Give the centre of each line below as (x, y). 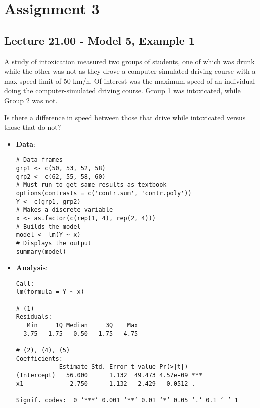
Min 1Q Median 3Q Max (82, 326)
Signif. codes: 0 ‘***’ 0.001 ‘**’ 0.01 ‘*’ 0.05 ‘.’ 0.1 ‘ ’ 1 (127, 400)
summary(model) (41, 252)
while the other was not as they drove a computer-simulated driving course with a (130, 71)
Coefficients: (39, 359)
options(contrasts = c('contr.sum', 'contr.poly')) (104, 193)
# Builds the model (48, 227)
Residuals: (34, 317)
